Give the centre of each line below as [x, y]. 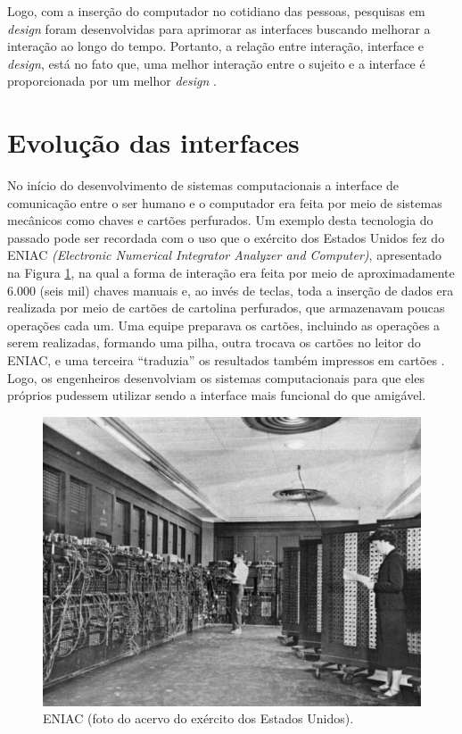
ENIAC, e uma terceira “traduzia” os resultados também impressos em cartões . [226, 360]
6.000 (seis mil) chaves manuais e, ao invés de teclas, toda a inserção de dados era [231, 290]
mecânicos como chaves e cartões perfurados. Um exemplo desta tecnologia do [220, 220]
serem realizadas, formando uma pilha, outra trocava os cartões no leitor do [214, 342]
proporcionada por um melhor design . [112, 81]
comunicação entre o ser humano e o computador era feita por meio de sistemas [225, 202]
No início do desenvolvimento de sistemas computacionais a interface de [203, 185]
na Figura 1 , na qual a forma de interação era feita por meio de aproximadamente [231, 273]
